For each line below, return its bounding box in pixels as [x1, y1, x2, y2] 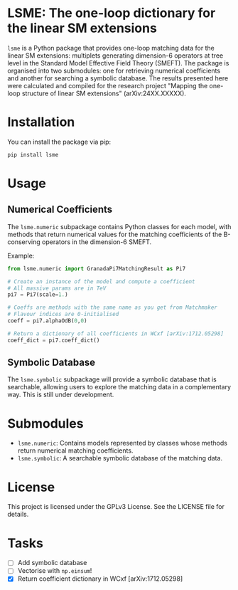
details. [7, 510, 29, 519]
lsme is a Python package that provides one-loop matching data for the [7, 43, 215, 52]
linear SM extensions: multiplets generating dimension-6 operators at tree [7, 51, 224, 60]
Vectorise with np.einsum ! [17, 567, 92, 575]
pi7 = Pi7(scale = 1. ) [7, 291, 69, 298]
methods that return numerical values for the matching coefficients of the [7, 230, 222, 238]
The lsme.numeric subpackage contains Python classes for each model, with [7, 222, 232, 231]
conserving [7, 237, 40, 246]
